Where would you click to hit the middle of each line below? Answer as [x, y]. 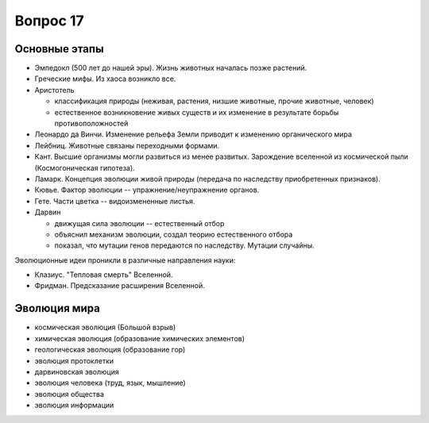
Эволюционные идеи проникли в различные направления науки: [125, 260]
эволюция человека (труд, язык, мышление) [110, 383]
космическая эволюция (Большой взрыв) [105, 327]
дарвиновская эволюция [77, 371]
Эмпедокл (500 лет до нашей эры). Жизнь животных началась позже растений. [171, 68]
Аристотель [54, 90]
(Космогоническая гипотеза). [85, 167]
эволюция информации [74, 406]
